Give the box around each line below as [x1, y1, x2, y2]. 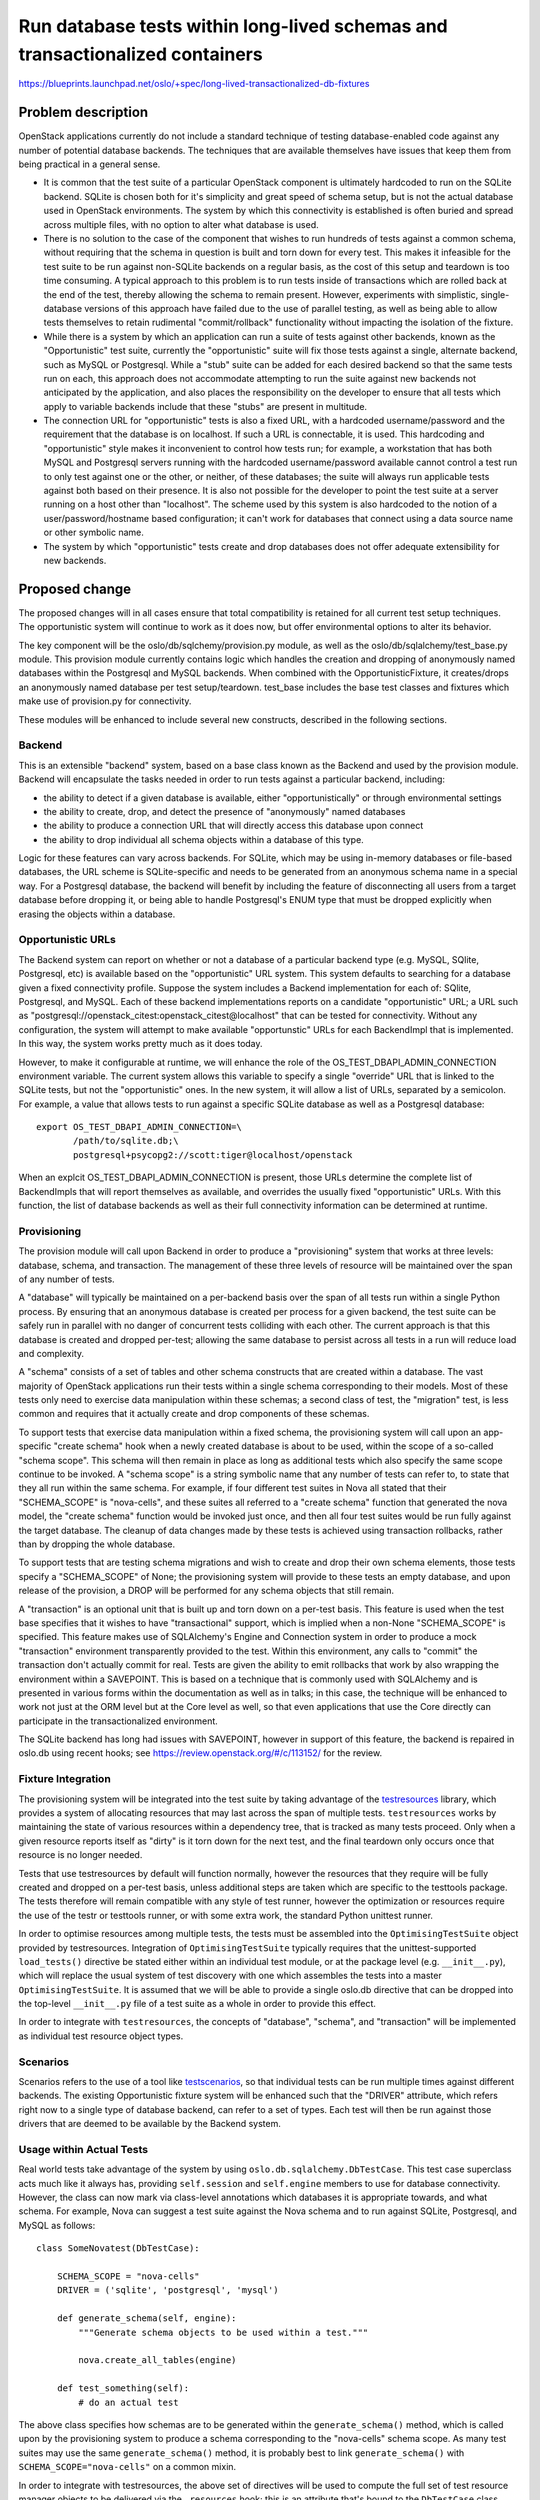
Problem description [18, 104, 149, 121]
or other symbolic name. [43, 526, 145, 539]
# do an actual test [78, 2396, 179, 2408]
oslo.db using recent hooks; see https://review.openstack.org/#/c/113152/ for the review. [18, 1747, 383, 1759]
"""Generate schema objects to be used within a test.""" [78, 2326, 369, 2338]
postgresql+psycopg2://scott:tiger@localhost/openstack [73, 1149, 353, 1160]
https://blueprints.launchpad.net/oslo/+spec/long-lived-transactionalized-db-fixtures [18, 78, 370, 90]
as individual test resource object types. [18, 2030, 184, 2042]
